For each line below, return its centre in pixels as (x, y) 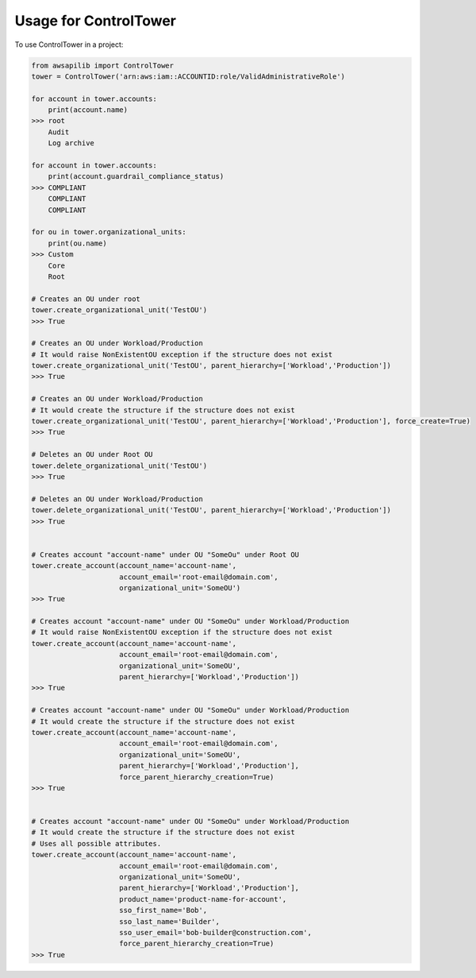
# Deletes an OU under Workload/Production (117, 499)
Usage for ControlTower (96, 21)
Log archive (71, 143)
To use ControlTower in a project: (69, 44)
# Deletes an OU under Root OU (92, 454)
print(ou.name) (77, 243)
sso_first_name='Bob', (163, 910)
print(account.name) (88, 110)
